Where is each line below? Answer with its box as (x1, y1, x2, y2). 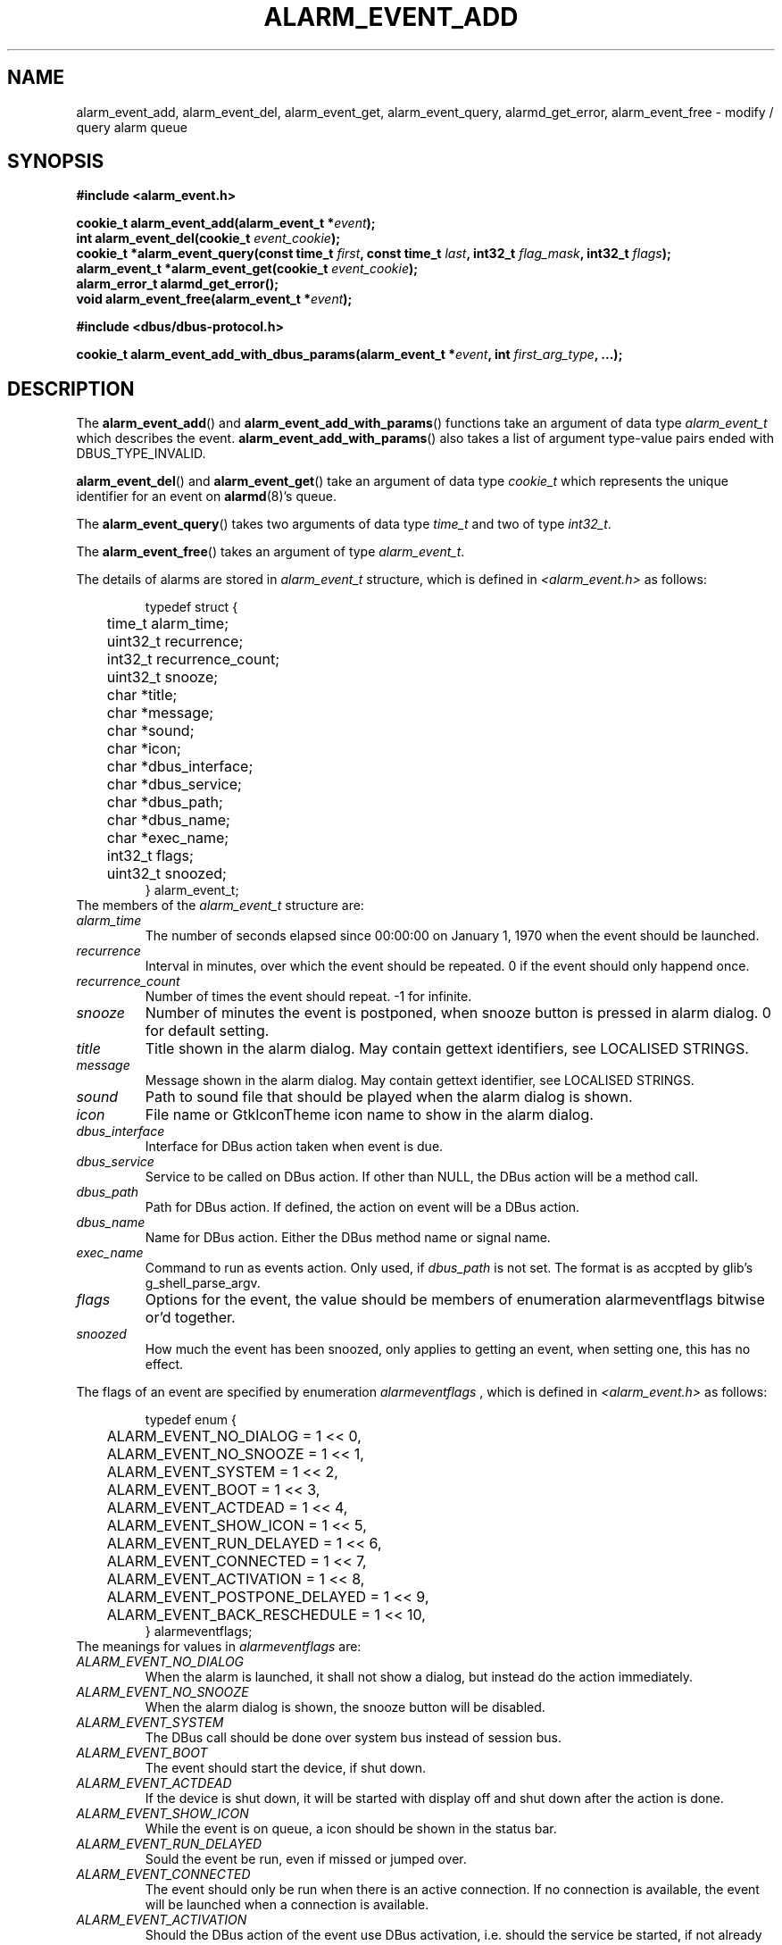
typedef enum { (145, 1412, 237, 1428)
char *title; (106, 686, 178, 705)
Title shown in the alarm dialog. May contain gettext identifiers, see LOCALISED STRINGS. (145, 1039, 749, 1058)
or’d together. (145, 1308, 236, 1327)
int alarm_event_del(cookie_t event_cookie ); (76, 230, 341, 246)
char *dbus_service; (106, 775, 242, 794)
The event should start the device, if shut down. (145, 1760, 427, 1776)
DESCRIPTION (7, 377, 135, 400)
